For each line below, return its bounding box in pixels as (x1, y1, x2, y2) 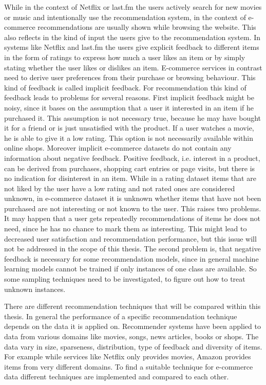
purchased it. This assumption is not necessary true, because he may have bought (4, 112, 261, 123)
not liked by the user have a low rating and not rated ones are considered (4, 182, 235, 193)
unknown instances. (4, 283, 66, 294)
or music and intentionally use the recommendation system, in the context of (4, 11, 246, 22)
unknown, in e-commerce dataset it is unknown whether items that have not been (4, 193, 261, 204)
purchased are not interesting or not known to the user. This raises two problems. (4, 203, 261, 213)
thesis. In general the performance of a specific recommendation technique (4, 310, 237, 321)
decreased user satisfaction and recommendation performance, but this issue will (4, 233, 257, 244)
